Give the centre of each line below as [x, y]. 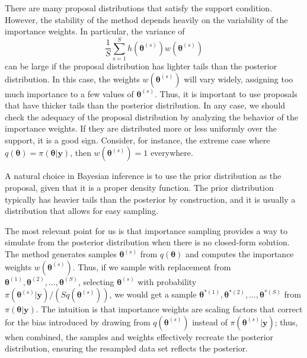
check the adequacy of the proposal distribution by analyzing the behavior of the [151, 116]
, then [81, 153]
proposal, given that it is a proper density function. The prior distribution [139, 188]
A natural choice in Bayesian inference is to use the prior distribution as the [143, 176]
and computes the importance [240, 254]
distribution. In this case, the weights [72, 79]
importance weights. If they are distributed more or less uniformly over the [141, 128]
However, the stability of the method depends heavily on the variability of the [146, 19]
